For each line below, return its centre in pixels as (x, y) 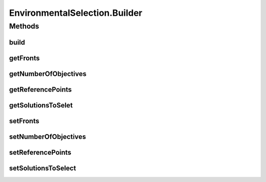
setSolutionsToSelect (43, 168)
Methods (24, 26)
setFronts (24, 121)
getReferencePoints (40, 90)
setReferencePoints (40, 152)
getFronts (24, 58)
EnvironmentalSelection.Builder (76, 13)
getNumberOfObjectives (48, 74)
